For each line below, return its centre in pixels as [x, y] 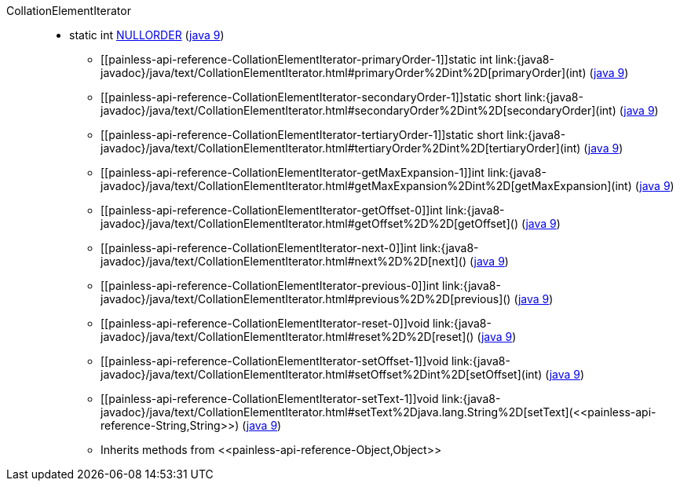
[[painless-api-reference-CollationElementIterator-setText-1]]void [270, 399]
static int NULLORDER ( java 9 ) [147, 35]
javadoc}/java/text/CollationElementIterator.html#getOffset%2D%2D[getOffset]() [309, 223]
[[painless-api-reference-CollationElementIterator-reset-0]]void [265, 323]
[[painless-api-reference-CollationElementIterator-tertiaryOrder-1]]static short [302, 135]
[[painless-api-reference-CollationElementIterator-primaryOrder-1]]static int [296, 59]
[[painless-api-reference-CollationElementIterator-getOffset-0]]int [272, 210]
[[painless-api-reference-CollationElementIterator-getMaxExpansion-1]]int [292, 172]
